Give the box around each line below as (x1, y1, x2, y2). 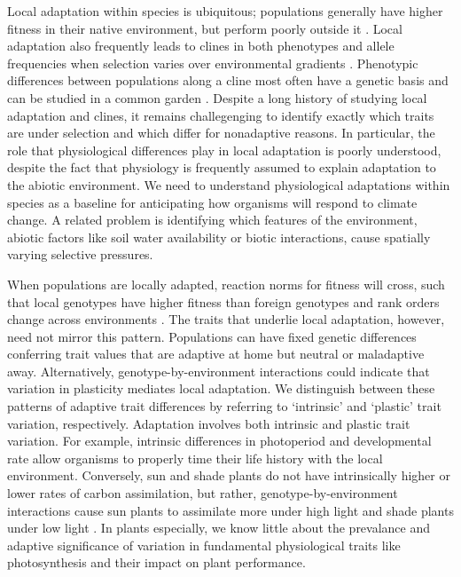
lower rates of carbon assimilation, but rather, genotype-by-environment (7, 484, 398, 502)
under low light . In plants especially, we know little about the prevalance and (7, 518, 431, 537)
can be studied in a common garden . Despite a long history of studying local (7, 88, 427, 107)
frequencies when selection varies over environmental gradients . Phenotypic (7, 53, 418, 72)
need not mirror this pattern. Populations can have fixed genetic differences (7, 327, 417, 345)
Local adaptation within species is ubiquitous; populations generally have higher (7, 2, 443, 20)
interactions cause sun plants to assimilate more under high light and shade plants (7, 501, 454, 519)
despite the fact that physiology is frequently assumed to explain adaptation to (7, 158, 436, 177)
